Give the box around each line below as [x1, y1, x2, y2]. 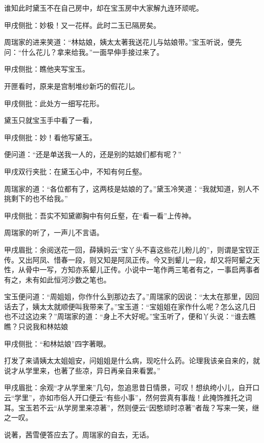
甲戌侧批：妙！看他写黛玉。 [4, 132, 96, 142]
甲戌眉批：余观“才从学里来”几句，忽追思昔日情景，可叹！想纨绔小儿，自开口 [4, 382, 260, 393]
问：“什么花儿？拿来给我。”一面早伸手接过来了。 [4, 46, 164, 57]
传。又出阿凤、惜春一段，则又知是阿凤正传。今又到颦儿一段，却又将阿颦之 [4, 254, 253, 265]
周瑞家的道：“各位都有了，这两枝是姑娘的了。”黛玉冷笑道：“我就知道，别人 [4, 183, 252, 194]
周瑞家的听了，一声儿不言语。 [4, 227, 104, 238]
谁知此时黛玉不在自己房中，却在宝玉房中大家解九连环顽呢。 [4, 3, 203, 13]
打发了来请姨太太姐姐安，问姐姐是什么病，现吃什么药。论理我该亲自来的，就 [4, 355, 260, 366]
